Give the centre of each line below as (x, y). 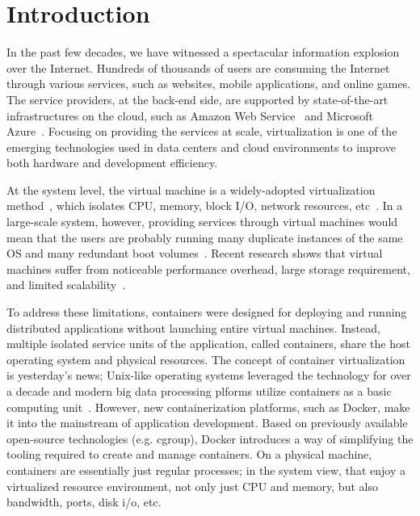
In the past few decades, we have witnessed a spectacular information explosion (203, 52)
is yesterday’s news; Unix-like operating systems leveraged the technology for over (209, 375)
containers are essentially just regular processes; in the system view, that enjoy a (206, 470)
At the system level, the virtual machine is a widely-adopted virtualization (191, 189)
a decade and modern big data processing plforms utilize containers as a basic (199, 391)
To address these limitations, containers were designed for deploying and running (207, 312)
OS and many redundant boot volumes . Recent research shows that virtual (195, 253)
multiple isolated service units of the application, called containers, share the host (208, 344)
